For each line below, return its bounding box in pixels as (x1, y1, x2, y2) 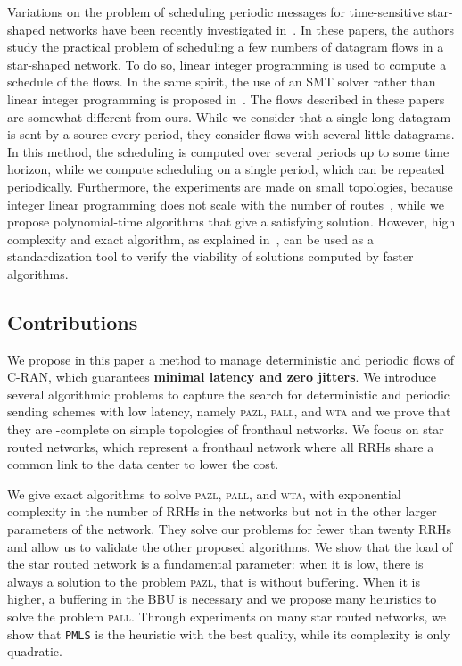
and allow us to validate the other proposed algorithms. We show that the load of (7, 537, 453, 555)
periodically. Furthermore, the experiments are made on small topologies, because (7, 177, 453, 195)
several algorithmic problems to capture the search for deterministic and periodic (7, 384, 450, 403)
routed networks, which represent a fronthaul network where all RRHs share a (7, 437, 434, 456)
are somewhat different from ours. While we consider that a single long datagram (7, 107, 451, 126)
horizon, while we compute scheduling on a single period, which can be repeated (7, 160, 445, 178)
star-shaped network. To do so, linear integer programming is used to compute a (7, 54, 447, 73)
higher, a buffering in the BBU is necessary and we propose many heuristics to (7, 589, 437, 608)
